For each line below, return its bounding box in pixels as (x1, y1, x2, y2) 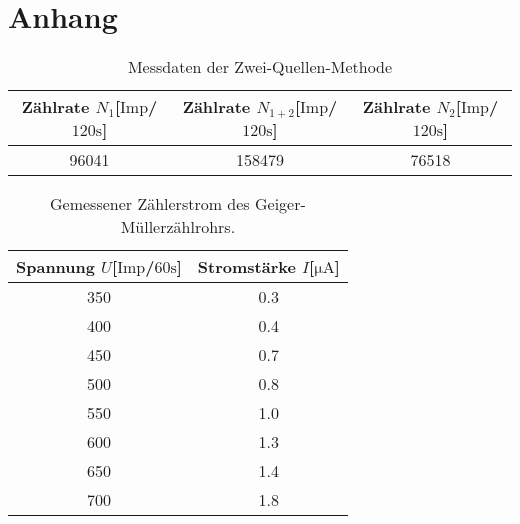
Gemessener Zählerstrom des (49, 192, 250, 216)
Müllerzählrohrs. (120, 215, 236, 239)
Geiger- (254, 192, 306, 216)
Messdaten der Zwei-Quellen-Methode (127, 55, 393, 79)
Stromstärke (197, 255, 296, 279)
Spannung (16, 255, 95, 279)
